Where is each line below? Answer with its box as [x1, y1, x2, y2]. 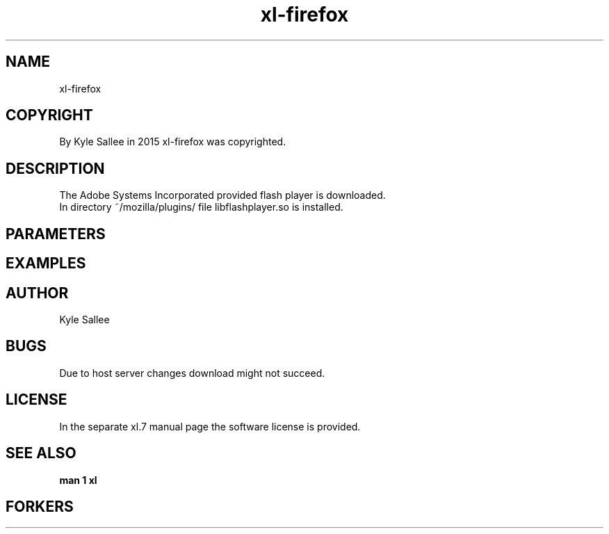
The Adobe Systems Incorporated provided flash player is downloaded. [59, 189, 386, 202]
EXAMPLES [6, 254, 86, 273]
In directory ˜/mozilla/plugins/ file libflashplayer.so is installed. [59, 201, 343, 213]
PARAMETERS [6, 225, 106, 243]
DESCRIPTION [6, 159, 105, 177]
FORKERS [6, 497, 74, 515]
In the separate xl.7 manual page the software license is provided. [59, 420, 361, 432]
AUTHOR [6, 284, 69, 302]
